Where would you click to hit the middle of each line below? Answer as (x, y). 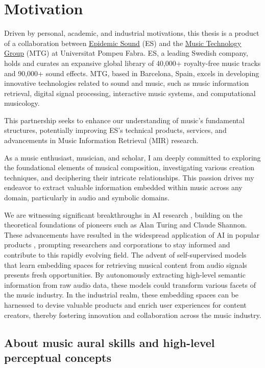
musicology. (22, 103)
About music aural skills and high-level (110, 342)
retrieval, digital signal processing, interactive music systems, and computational (130, 93)
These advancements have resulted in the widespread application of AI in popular (132, 234)
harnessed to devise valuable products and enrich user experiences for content (125, 304)
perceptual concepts (58, 357)
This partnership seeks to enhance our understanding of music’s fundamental (124, 120)
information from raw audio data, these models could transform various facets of (130, 284)
